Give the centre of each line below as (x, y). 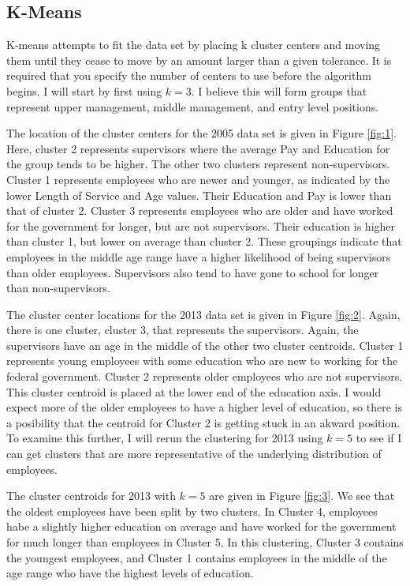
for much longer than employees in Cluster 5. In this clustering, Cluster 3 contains (205, 542)
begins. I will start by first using (84, 90)
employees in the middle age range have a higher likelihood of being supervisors (199, 256)
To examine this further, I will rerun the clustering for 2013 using (165, 438)
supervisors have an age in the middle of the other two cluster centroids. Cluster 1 (205, 345)
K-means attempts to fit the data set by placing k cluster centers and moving (194, 45)
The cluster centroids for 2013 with (91, 496)
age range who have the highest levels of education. (130, 573)
